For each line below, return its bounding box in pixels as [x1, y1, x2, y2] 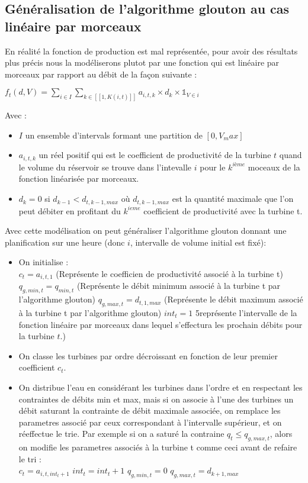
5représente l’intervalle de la [195, 306, 297, 318]
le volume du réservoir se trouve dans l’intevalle [18, 160, 192, 173]
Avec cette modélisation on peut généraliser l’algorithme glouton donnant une [5, 224, 287, 237]
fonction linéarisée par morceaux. [18, 172, 139, 185]
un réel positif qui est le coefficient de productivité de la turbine [38, 149, 271, 161]
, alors [269, 427, 293, 440]
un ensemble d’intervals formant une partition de [25, 128, 203, 141]
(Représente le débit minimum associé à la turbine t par [76, 279, 281, 292]
